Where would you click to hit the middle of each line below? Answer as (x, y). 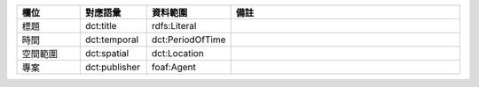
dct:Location (177, 53)
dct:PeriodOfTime (188, 40)
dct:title (101, 26)
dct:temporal (112, 40)
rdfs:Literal (174, 26)
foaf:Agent (174, 67)
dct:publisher (113, 67)
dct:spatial (107, 53)
